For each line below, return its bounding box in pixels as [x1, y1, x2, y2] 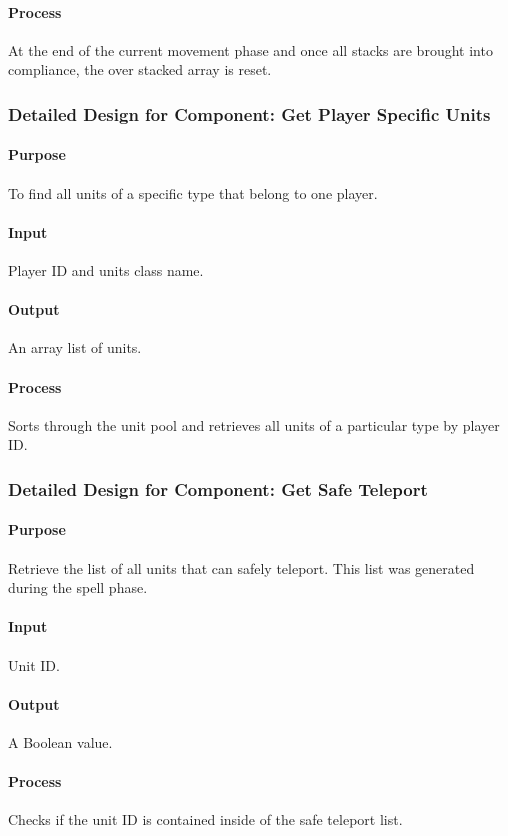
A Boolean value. [8, 732, 113, 752]
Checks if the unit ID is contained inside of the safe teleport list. [8, 809, 403, 830]
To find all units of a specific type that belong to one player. [8, 182, 378, 203]
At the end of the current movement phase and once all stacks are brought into [8, 39, 493, 60]
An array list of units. [8, 337, 142, 358]
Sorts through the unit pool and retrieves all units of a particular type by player [8, 414, 500, 435]
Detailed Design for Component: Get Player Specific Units [8, 101, 491, 126]
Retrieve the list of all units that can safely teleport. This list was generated [8, 557, 475, 578]
